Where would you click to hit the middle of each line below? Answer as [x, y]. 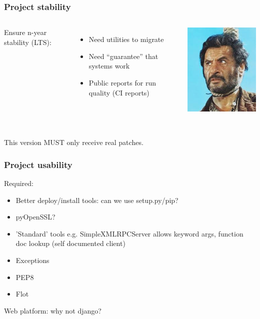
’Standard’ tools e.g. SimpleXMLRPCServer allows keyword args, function [129, 233]
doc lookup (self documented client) [70, 243]
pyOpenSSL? [35, 217]
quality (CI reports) [119, 92]
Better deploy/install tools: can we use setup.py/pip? [97, 200]
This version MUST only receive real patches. [74, 142]
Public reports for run [122, 82]
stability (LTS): [28, 42]
